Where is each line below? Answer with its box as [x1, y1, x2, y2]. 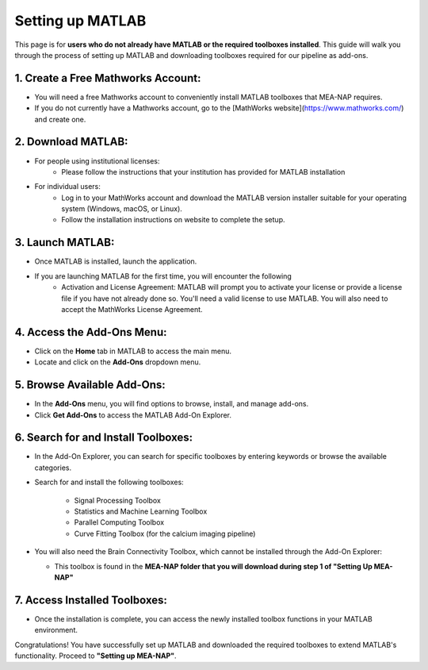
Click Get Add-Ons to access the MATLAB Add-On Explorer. [34, 410, 232, 420]
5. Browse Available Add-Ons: [14, 378, 166, 392]
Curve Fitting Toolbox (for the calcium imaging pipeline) [74, 529, 256, 538]
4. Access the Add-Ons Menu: [14, 325, 167, 339]
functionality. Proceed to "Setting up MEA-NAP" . [14, 651, 177, 660]
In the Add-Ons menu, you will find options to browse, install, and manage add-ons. [34, 399, 309, 409]
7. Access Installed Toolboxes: [14, 593, 168, 606]
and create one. [34, 114, 86, 124]
